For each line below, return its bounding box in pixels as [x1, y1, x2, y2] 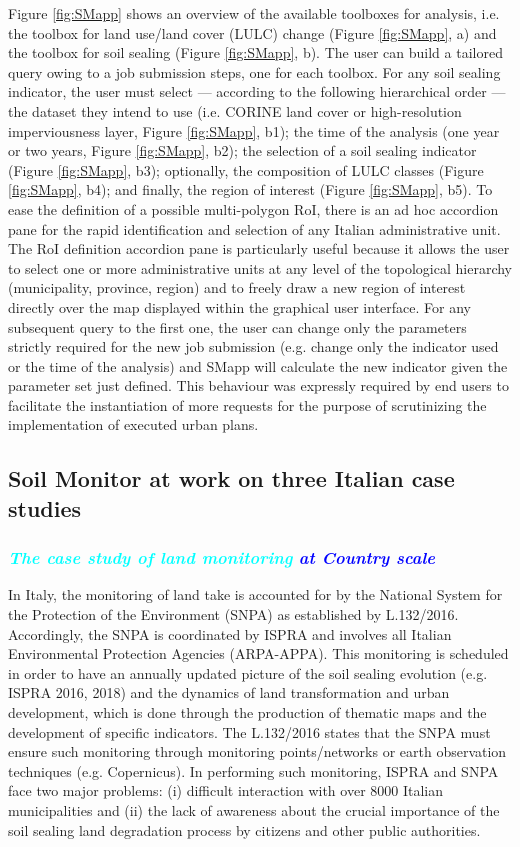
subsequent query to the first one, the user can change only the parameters [8, 316, 467, 337]
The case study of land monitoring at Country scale [8, 545, 435, 570]
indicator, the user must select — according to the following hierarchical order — [8, 81, 506, 102]
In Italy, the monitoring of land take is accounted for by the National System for [8, 584, 503, 605]
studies [8, 492, 82, 523]
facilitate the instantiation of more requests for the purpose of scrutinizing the [8, 394, 487, 415]
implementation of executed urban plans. [8, 414, 259, 435]
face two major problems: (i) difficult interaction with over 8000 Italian [8, 780, 444, 801]
